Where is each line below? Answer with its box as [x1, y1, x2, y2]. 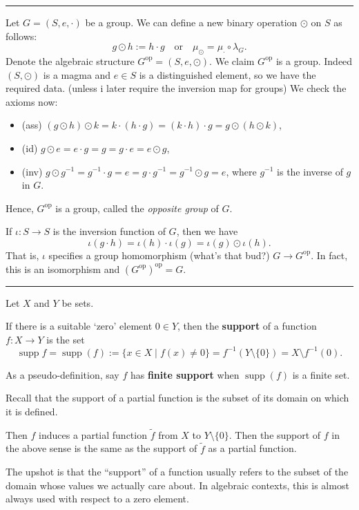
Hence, [6, 200, 34, 215]
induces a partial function [39, 427, 147, 442]
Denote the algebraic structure [6, 53, 135, 68]
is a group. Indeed [275, 53, 353, 68]
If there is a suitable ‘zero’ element [6, 319, 153, 333]
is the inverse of [277, 164, 343, 178]
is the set [46, 332, 85, 346]
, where [226, 164, 257, 178]
